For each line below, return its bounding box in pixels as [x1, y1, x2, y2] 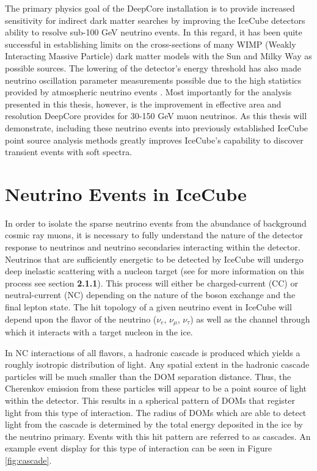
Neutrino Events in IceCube [5, 181, 247, 206]
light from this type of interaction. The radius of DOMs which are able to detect [5, 406, 307, 418]
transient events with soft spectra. [5, 145, 133, 158]
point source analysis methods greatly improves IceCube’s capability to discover [5, 133, 304, 146]
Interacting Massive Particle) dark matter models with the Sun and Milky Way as [5, 49, 312, 62]
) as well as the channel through [190, 312, 310, 325]
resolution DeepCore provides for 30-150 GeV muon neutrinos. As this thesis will [5, 109, 307, 122]
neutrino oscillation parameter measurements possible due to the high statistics [5, 73, 302, 86]
